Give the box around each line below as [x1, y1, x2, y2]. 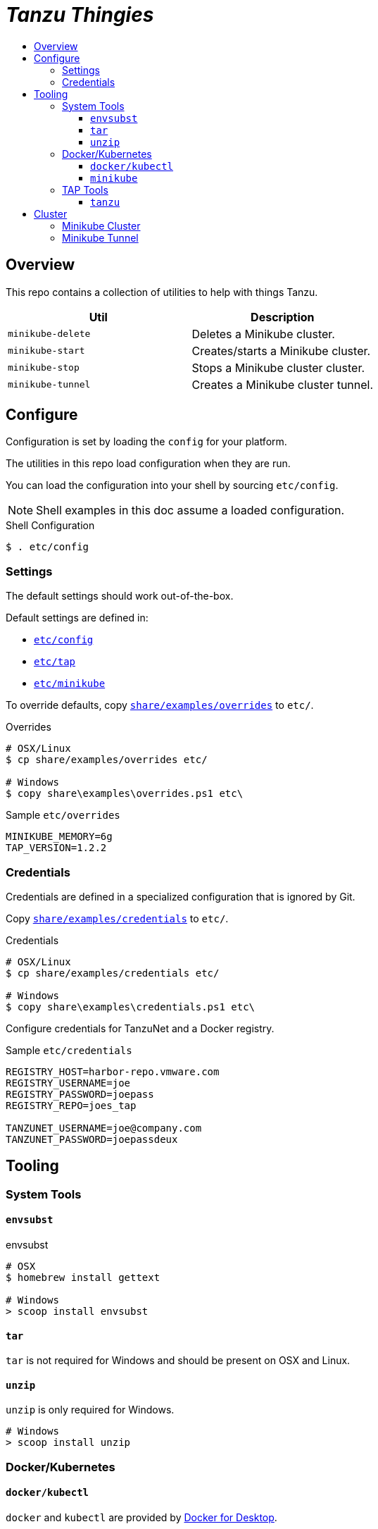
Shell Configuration [6, 519, 95, 532]
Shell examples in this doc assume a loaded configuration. [36, 503, 345, 518]
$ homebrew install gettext [6, 1272, 160, 1283]
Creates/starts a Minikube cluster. [191, 343, 371, 358]
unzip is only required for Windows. [6, 1404, 175, 1416]
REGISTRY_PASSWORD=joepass [6, 1088, 154, 1100]
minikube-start [8, 345, 85, 357]
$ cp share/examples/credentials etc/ [6, 967, 220, 979]
